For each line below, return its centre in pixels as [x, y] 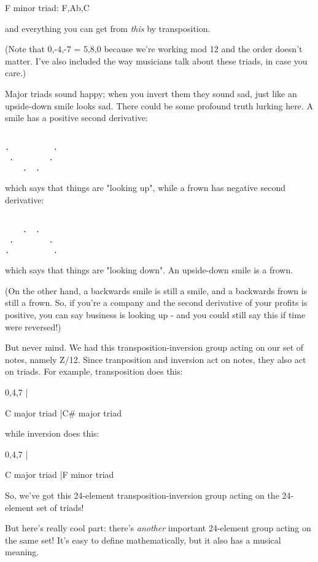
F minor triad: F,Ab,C [47, 7]
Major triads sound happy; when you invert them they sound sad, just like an [151, 93]
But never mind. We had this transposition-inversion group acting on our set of [154, 347]
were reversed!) [33, 326]
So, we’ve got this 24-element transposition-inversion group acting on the [142, 495]
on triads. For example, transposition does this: [94, 371]
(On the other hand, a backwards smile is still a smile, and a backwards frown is [156, 290]
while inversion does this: [52, 433]
